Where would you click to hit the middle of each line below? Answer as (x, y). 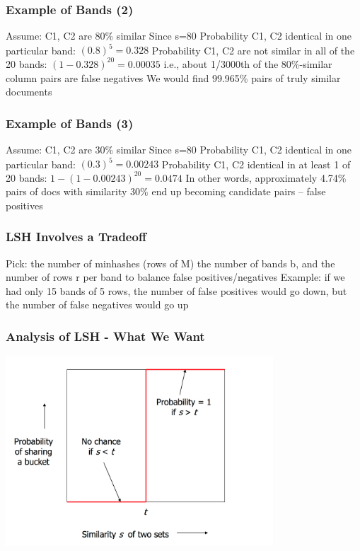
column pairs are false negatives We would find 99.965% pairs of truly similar (173, 77)
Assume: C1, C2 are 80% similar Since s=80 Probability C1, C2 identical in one (179, 36)
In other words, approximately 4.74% (266, 177)
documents (29, 92)
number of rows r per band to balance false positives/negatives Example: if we (175, 277)
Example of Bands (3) (70, 123)
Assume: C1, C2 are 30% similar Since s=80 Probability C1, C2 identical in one (179, 149)
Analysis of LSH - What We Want (105, 336)
